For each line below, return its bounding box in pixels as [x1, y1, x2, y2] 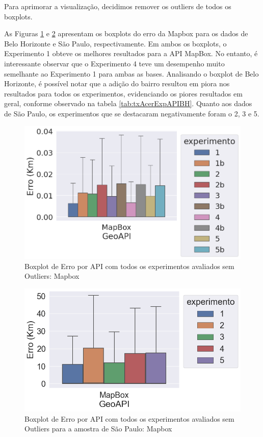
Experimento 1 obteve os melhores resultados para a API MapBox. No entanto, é [4, 48, 258, 59]
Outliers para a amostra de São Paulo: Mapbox [24, 423, 172, 434]
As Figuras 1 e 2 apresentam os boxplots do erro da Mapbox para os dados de [4, 28, 248, 39]
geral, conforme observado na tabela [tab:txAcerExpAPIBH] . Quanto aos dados [4, 98, 252, 109]
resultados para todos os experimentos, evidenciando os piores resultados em [4, 88, 243, 99]
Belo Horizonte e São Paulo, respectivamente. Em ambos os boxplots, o [4, 38, 227, 48]
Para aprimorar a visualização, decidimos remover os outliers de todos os [4, 1, 231, 11]
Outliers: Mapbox [24, 271, 80, 281]
